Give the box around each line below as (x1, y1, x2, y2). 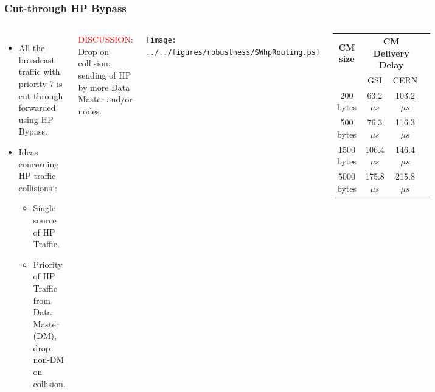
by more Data (78, 80, 130, 93)
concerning (18, 157, 59, 170)
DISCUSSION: (78, 33, 133, 46)
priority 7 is (18, 77, 63, 89)
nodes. (78, 104, 102, 117)
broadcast (18, 53, 55, 66)
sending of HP (78, 69, 131, 81)
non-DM (33, 353, 64, 366)
